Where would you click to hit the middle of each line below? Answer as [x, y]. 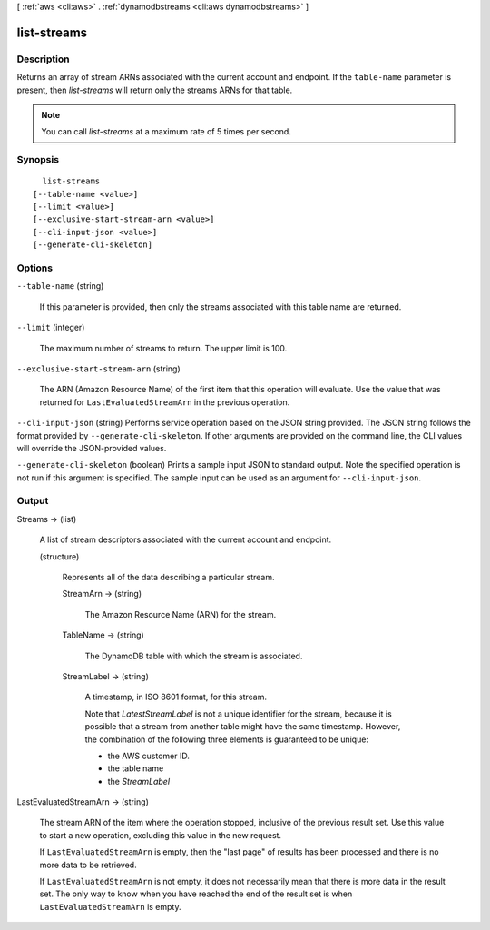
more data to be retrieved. [88, 865]
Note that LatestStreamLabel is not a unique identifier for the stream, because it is [238, 714]
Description [43, 59]
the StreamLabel [139, 781]
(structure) [59, 556]
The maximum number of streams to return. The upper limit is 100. [163, 348]
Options [35, 268]
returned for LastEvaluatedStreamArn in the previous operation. [165, 402]
